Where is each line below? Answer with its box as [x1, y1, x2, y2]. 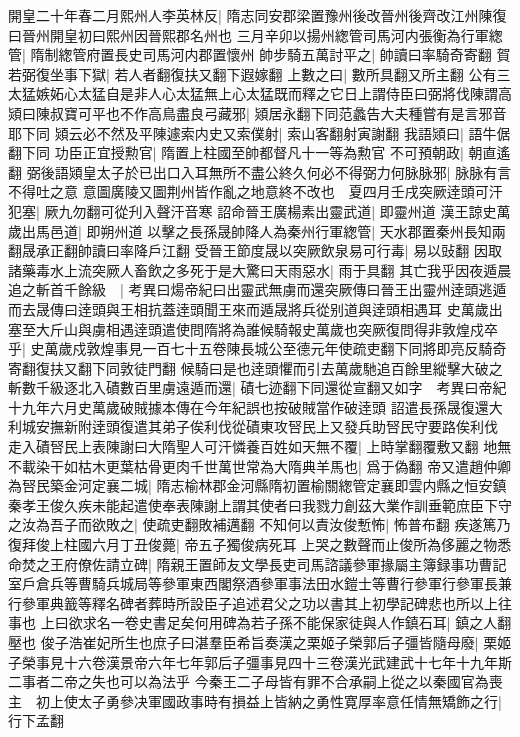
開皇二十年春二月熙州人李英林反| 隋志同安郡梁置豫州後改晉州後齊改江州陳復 [8, 5, 507, 25]
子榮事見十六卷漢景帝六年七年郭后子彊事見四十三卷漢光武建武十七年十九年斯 [8, 651, 512, 672]
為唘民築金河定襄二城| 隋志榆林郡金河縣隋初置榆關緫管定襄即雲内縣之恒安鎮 [8, 475, 507, 496]
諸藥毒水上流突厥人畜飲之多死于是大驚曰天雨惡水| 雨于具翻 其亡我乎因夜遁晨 [8, 259, 512, 280]
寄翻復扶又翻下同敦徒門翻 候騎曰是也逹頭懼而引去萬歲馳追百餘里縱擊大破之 [8, 357, 503, 378]
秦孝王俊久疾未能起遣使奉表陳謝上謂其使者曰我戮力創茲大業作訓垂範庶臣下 [8, 494, 498, 515]
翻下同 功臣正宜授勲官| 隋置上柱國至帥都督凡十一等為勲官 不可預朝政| [8, 142, 464, 163]
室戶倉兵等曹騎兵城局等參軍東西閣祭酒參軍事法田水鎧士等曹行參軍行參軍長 [8, 573, 498, 594]
